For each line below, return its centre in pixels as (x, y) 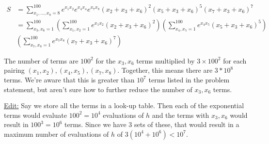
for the (106, 60)
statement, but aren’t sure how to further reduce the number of (98, 89)
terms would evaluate (35, 115)
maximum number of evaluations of (56, 134)
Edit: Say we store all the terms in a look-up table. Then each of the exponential (124, 105)
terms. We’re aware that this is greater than (69, 79)
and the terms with (181, 115)
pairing (14, 70)
